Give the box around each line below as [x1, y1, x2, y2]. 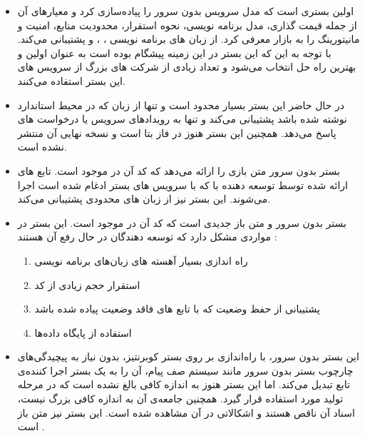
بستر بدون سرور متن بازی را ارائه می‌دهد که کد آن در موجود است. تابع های [17, 163, 340, 178]
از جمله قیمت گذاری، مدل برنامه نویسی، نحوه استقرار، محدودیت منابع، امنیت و [17, 17, 357, 32]
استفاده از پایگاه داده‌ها [34, 325, 132, 340]
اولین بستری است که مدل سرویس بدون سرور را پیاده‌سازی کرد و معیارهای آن [17, 4, 354, 18]
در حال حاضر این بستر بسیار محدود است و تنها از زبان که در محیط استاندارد [17, 97, 344, 112]
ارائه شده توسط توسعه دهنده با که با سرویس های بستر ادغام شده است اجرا [17, 177, 348, 192]
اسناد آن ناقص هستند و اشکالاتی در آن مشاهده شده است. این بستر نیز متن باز [17, 405, 355, 420]
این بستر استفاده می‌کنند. [17, 73, 125, 88]
